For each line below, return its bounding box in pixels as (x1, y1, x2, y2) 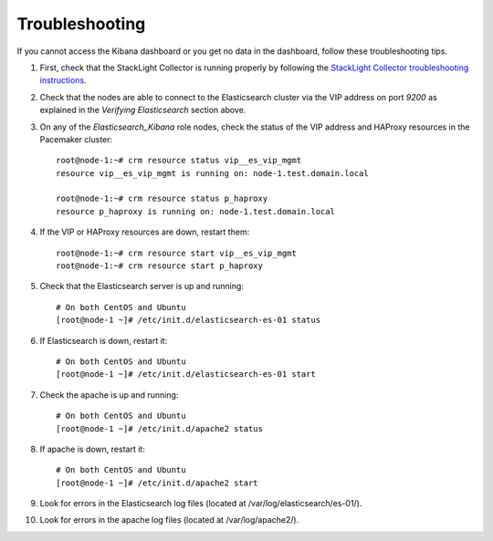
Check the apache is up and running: (39, 389, 179, 401)
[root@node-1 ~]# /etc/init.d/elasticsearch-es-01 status (56, 315, 321, 326)
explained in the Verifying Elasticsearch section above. (39, 105, 246, 116)
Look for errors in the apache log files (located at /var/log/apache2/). (39, 515, 299, 525)
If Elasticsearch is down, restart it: (39, 335, 168, 346)
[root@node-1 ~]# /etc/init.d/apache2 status (56, 423, 264, 433)
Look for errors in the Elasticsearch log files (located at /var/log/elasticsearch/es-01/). (39, 498, 362, 509)
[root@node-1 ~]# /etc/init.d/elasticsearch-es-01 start (56, 369, 317, 380)
